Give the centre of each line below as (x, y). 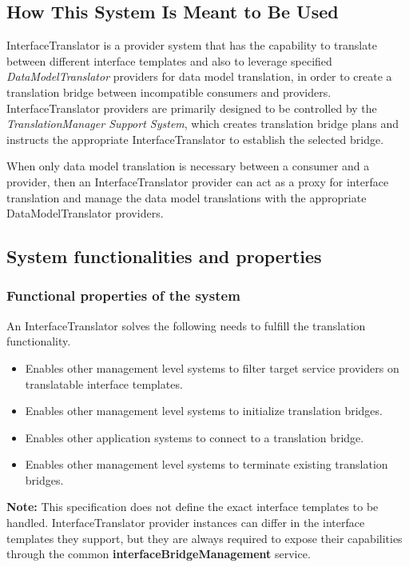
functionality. (39, 341)
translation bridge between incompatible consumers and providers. (169, 92)
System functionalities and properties (164, 256)
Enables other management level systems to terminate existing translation (206, 464)
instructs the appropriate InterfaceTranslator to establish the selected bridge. (195, 139)
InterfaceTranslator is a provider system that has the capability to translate (192, 45)
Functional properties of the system (123, 295)
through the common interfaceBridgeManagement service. (159, 554)
